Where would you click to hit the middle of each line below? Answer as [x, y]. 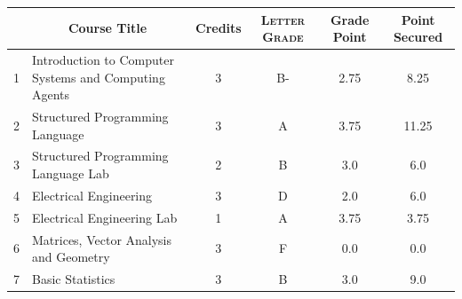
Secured [418, 37]
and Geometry [71, 257]
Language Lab [71, 173]
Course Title [108, 28]
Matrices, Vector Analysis [102, 239]
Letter [283, 19]
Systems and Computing [99, 77]
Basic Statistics [74, 278]
